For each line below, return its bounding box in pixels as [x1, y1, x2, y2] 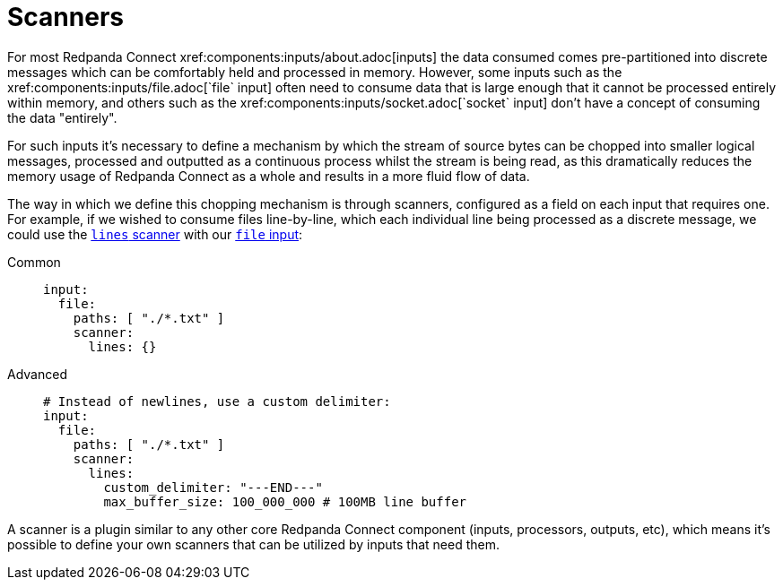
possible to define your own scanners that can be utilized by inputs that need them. [7, 536, 500, 552]
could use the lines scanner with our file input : [7, 226, 303, 242]
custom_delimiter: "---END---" [103, 479, 323, 495]
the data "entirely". [7, 109, 117, 125]
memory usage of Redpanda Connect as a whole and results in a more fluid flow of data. [7, 168, 530, 184]
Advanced [7, 366, 67, 382]
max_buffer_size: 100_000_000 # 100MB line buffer [103, 494, 467, 509]
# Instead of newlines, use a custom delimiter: [43, 393, 391, 409]
